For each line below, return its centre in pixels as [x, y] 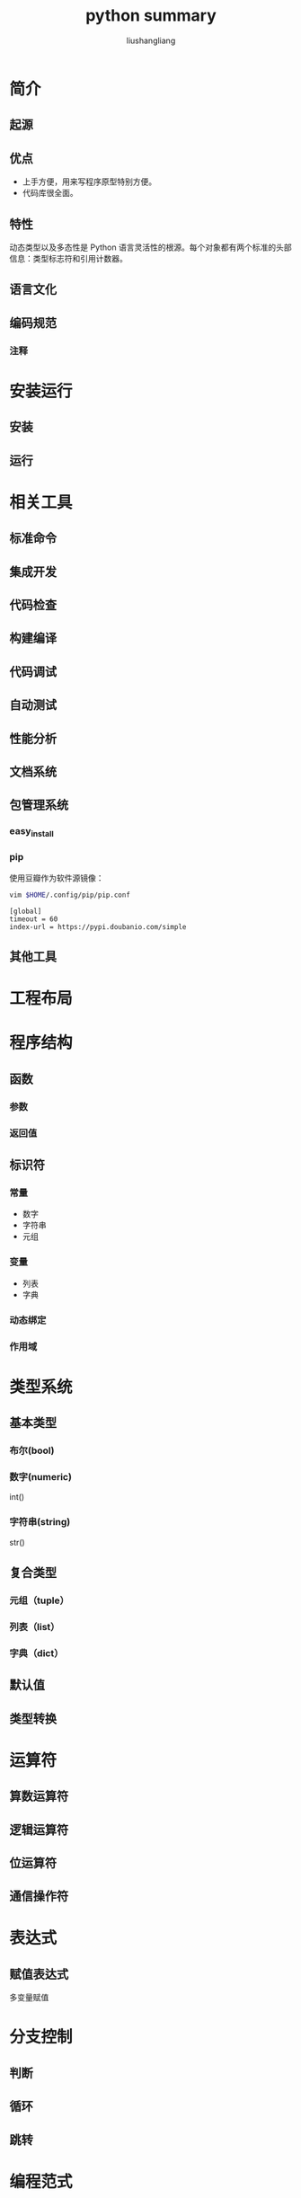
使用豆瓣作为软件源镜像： [57, 878]
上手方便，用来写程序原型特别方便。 [89, 182]
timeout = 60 [34, 919]
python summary [151, 16]
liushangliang [151, 40]
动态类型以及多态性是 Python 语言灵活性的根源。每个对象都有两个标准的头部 [150, 247]
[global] [26, 911]
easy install [31, 832]
